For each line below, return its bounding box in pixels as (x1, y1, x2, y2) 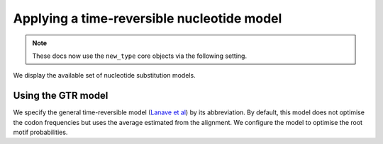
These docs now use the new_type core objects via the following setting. (32, 52, 248, 60)
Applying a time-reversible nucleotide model (13, 11, 282, 26)
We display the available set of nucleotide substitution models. (13, 71, 196, 80)
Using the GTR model (13, 90, 109, 102)
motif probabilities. (13, 128, 68, 137)
